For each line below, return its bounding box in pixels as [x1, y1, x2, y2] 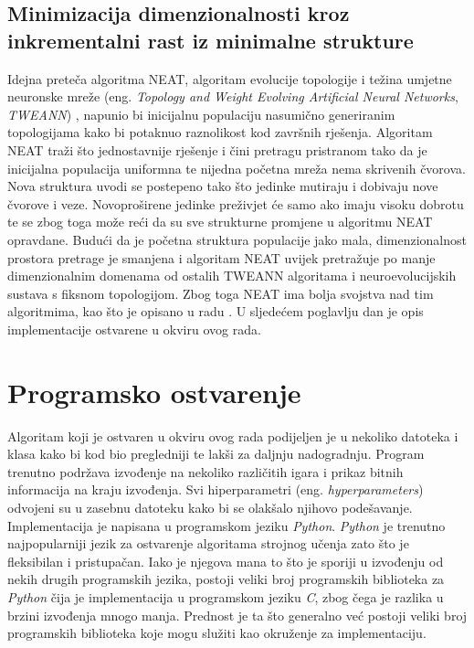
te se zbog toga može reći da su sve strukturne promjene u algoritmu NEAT [7, 212, 433, 231]
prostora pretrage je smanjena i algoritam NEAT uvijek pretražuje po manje [7, 248, 436, 267]
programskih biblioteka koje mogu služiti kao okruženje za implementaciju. [7, 623, 427, 643]
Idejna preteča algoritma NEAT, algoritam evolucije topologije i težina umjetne [7, 69, 452, 88]
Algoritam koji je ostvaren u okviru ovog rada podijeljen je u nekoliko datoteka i [7, 426, 458, 445]
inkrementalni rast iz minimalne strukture [7, 26, 414, 54]
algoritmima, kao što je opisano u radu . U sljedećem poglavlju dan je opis [7, 302, 424, 321]
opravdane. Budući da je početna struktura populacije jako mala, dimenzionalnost [7, 229, 467, 249]
